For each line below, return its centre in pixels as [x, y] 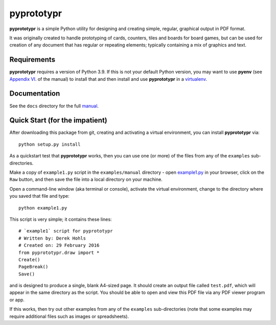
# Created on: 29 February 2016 [59, 246]
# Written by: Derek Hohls [52, 238]
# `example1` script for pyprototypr [66, 231]
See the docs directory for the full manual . [54, 106]
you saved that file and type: [39, 196]
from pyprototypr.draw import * [59, 252]
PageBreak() [33, 267]
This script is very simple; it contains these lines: [61, 219]
